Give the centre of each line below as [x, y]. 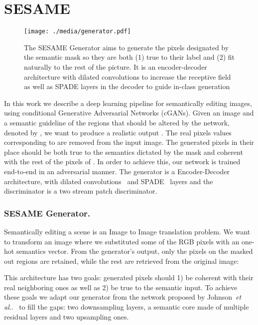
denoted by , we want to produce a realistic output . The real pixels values [118, 132]
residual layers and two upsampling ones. [66, 316]
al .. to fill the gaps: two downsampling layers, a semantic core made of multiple [127, 307]
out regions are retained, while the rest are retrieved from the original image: [122, 261]
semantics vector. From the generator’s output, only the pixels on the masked [134, 251]
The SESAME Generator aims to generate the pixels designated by [127, 47]
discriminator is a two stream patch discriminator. [81, 191]
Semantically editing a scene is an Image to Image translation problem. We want [127, 231]
